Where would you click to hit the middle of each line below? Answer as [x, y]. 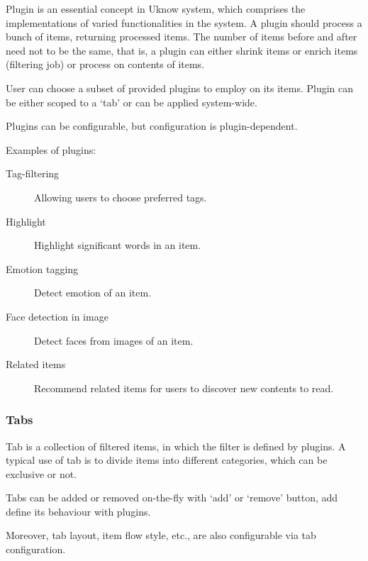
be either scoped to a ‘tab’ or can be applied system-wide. [132, 102]
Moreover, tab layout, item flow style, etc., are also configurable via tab [161, 535]
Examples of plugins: [51, 149]
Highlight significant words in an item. [118, 245]
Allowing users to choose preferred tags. [121, 197]
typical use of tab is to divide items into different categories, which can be [167, 460]
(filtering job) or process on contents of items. [105, 64]
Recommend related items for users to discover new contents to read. [184, 388]
